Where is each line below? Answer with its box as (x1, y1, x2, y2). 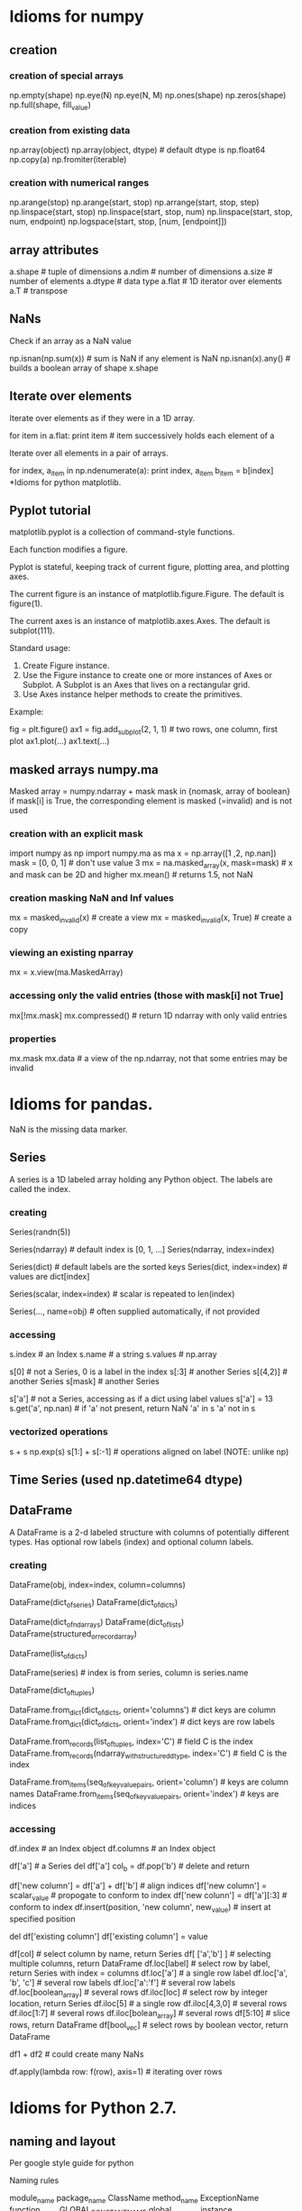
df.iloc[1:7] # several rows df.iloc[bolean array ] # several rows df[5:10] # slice (9, 2008, 290, 2021)
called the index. (9, 1183, 71, 1194)
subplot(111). (9, 625, 56, 637)
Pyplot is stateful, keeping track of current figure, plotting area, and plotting (9, 562, 290, 573)
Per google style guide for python (9, 2157, 134, 2168)
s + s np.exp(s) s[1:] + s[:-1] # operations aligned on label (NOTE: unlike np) (9, 1445, 289, 1457)
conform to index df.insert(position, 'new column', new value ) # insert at (9, 1901, 271, 1914)
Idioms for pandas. (9, 1094, 153, 1115)
